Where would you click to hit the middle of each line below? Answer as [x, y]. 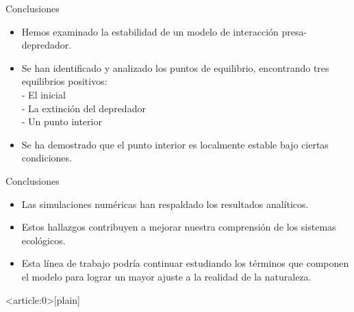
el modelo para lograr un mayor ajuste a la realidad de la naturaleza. [166, 276]
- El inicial [43, 94]
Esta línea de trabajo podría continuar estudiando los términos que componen [185, 263]
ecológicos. [43, 240]
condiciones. [47, 158]
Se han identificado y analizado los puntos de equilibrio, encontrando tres [175, 67]
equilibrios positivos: [64, 81]
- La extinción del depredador [84, 108]
